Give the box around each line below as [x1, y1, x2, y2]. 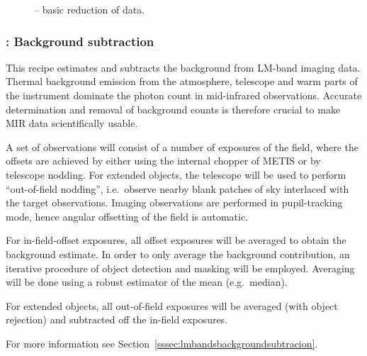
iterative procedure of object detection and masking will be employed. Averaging [6, 260, 355, 275]
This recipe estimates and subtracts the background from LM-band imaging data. [6, 60, 361, 74]
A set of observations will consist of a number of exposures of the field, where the [6, 139, 359, 154]
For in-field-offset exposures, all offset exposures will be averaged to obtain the [6, 233, 346, 247]
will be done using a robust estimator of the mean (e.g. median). [6, 274, 288, 289]
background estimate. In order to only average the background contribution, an [6, 246, 350, 261]
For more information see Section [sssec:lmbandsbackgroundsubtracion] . [6, 335, 318, 350]
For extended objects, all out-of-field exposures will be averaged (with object [6, 298, 338, 313]
